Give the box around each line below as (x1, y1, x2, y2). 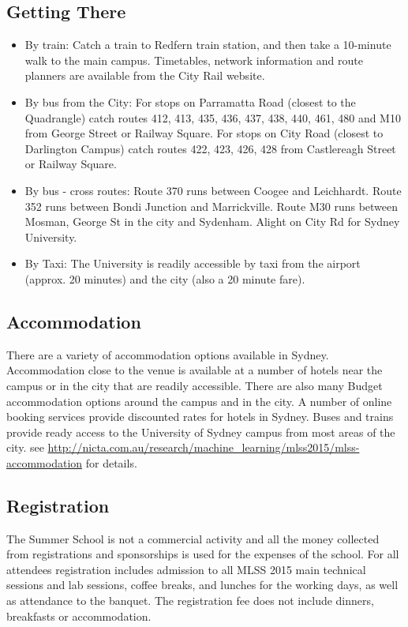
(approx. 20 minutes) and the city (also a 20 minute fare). (24, 270, 305, 287)
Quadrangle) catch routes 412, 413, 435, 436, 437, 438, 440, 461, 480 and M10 (24, 109, 401, 126)
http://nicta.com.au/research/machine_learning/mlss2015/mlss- (47, 439, 360, 456)
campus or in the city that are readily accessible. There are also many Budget (6, 377, 383, 393)
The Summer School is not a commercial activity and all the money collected (6, 530, 380, 546)
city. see (6, 439, 44, 456)
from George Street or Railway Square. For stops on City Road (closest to (24, 125, 384, 141)
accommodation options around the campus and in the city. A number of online (6, 392, 392, 409)
